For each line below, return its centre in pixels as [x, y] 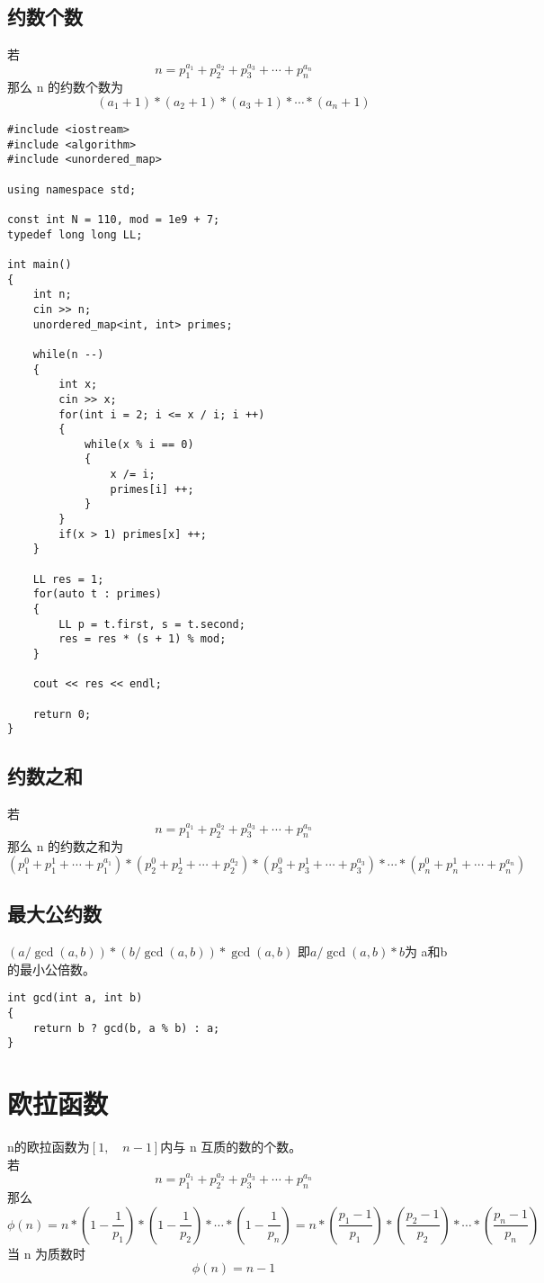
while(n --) [68, 354]
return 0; [62, 714]
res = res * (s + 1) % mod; [143, 639]
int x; [78, 385]
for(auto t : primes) [97, 594]
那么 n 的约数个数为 [66, 87]
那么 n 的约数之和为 [66, 846]
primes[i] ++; [152, 489]
